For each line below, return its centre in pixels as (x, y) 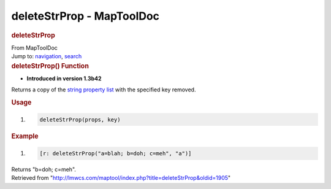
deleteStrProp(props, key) (80, 119)
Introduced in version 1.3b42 (64, 78)
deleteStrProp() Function (50, 66)
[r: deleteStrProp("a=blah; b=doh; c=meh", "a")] (116, 153)
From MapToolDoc (35, 48)
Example (25, 136)
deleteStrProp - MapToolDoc (85, 16)
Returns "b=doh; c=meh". (44, 169)
